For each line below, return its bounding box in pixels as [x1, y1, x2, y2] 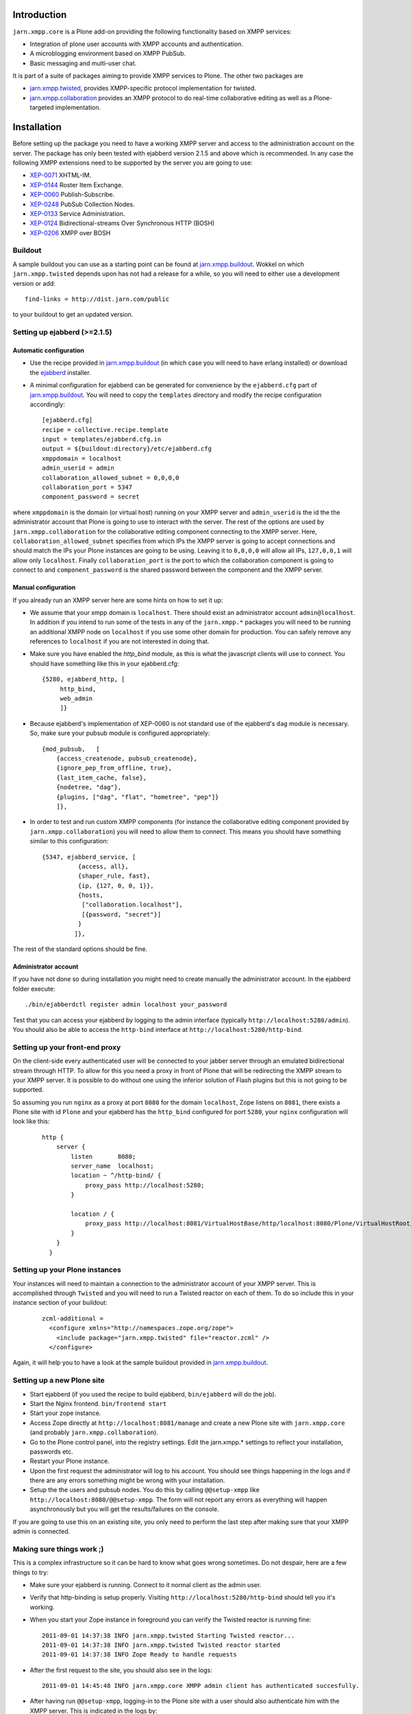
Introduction [12, 9, 67, 21]
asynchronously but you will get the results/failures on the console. [29, 1505, 219, 1513]
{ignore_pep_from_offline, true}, [55, 764, 173, 772]
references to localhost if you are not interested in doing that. [29, 638, 210, 646]
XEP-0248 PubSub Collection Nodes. [29, 200, 135, 208]
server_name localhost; [71, 1162, 154, 1170]
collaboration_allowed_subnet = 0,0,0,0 [42, 474, 179, 481]
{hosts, [77, 891, 104, 900]
